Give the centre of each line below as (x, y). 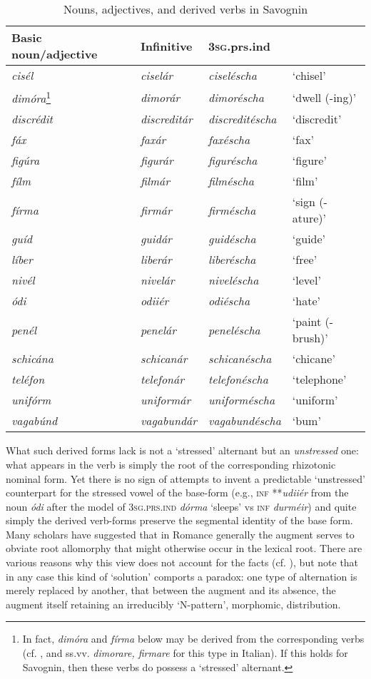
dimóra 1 (31, 97)
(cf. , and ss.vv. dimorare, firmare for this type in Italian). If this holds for (185, 653)
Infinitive (166, 46)
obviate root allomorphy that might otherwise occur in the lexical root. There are (184, 548)
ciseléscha (233, 75)
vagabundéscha (245, 421)
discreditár (166, 119)
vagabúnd (35, 421)
